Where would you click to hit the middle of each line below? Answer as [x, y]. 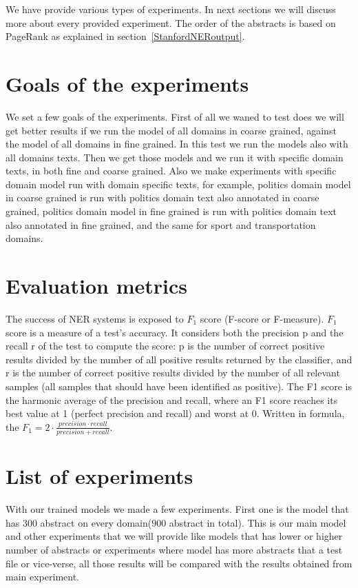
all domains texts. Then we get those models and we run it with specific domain [175, 157]
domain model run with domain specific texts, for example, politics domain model [178, 184]
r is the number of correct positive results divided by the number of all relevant [173, 373]
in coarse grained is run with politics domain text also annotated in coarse [162, 197]
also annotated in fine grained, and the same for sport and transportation [161, 224]
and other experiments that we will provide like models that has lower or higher [174, 536]
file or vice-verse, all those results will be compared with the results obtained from [179, 563]
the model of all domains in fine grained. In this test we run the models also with [177, 144]
